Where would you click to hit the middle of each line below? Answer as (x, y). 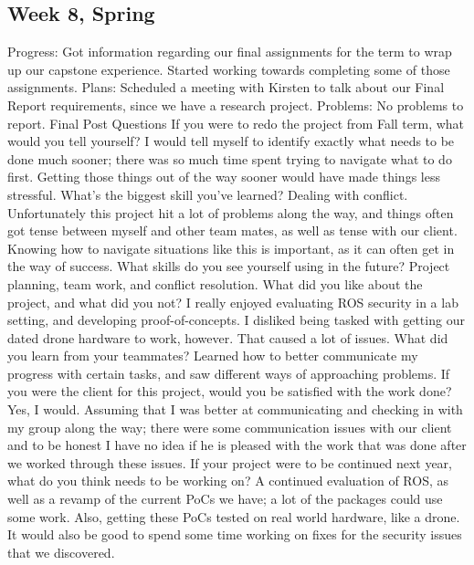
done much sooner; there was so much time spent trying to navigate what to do (230, 158)
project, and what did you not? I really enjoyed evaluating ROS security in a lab (233, 302)
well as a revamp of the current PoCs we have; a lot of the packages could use (225, 499)
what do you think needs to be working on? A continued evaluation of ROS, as (228, 481)
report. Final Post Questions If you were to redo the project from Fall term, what (236, 123)
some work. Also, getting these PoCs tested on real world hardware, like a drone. (234, 516)
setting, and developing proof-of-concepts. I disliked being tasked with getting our (236, 320)
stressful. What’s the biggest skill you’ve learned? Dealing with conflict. (208, 194)
